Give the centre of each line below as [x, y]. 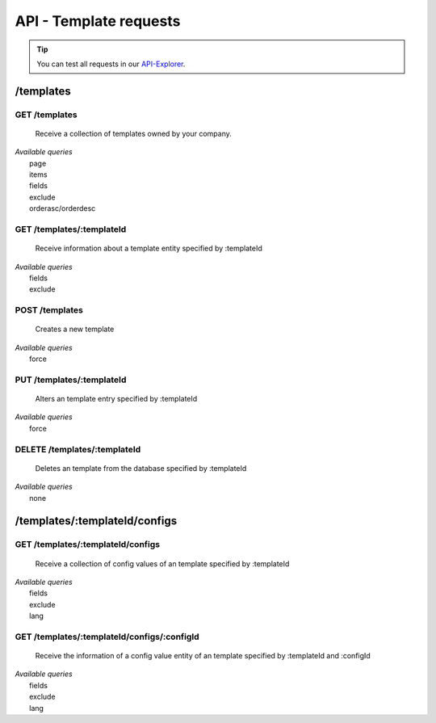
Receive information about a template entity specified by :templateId [149, 248]
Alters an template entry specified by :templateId [116, 399]
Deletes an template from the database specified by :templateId [141, 468]
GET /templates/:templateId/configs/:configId [107, 637]
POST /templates [49, 310]
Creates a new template [75, 329]
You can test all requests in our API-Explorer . [111, 64]
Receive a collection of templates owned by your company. [133, 133]
